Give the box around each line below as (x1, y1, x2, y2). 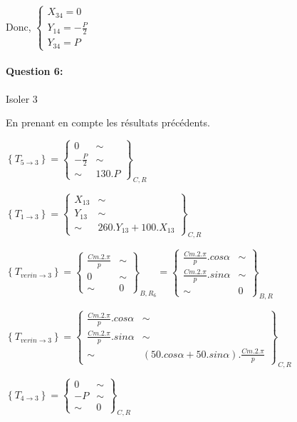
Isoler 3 (6, 91, 38, 106)
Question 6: (6, 64, 63, 79)
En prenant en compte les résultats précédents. (6, 115, 210, 130)
